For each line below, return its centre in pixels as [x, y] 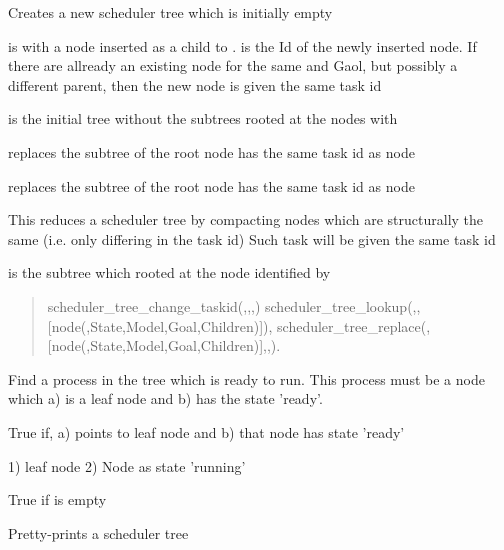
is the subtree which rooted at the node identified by [169, 272]
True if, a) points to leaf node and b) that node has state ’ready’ [206, 431]
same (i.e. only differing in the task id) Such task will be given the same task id [252, 238]
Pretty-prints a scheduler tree [98, 532]
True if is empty [57, 499]
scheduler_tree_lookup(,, [343, 305]
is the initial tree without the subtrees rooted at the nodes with [203, 118]
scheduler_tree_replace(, [354, 325]
